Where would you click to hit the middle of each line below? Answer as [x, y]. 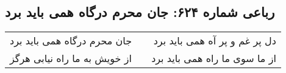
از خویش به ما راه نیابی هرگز [71, 58]
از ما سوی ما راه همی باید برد [214, 58]
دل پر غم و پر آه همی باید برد [215, 41]
